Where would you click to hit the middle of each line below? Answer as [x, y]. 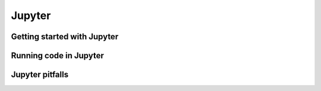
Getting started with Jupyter [65, 37]
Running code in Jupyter [57, 56]
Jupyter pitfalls [40, 75]
